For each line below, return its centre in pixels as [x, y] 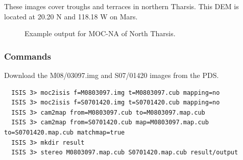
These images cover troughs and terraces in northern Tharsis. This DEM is [121, 6]
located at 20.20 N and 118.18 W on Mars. [71, 16]
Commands [28, 56]
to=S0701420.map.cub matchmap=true [65, 132]
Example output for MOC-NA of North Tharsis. [100, 33]
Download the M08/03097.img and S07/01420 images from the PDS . [112, 75]
